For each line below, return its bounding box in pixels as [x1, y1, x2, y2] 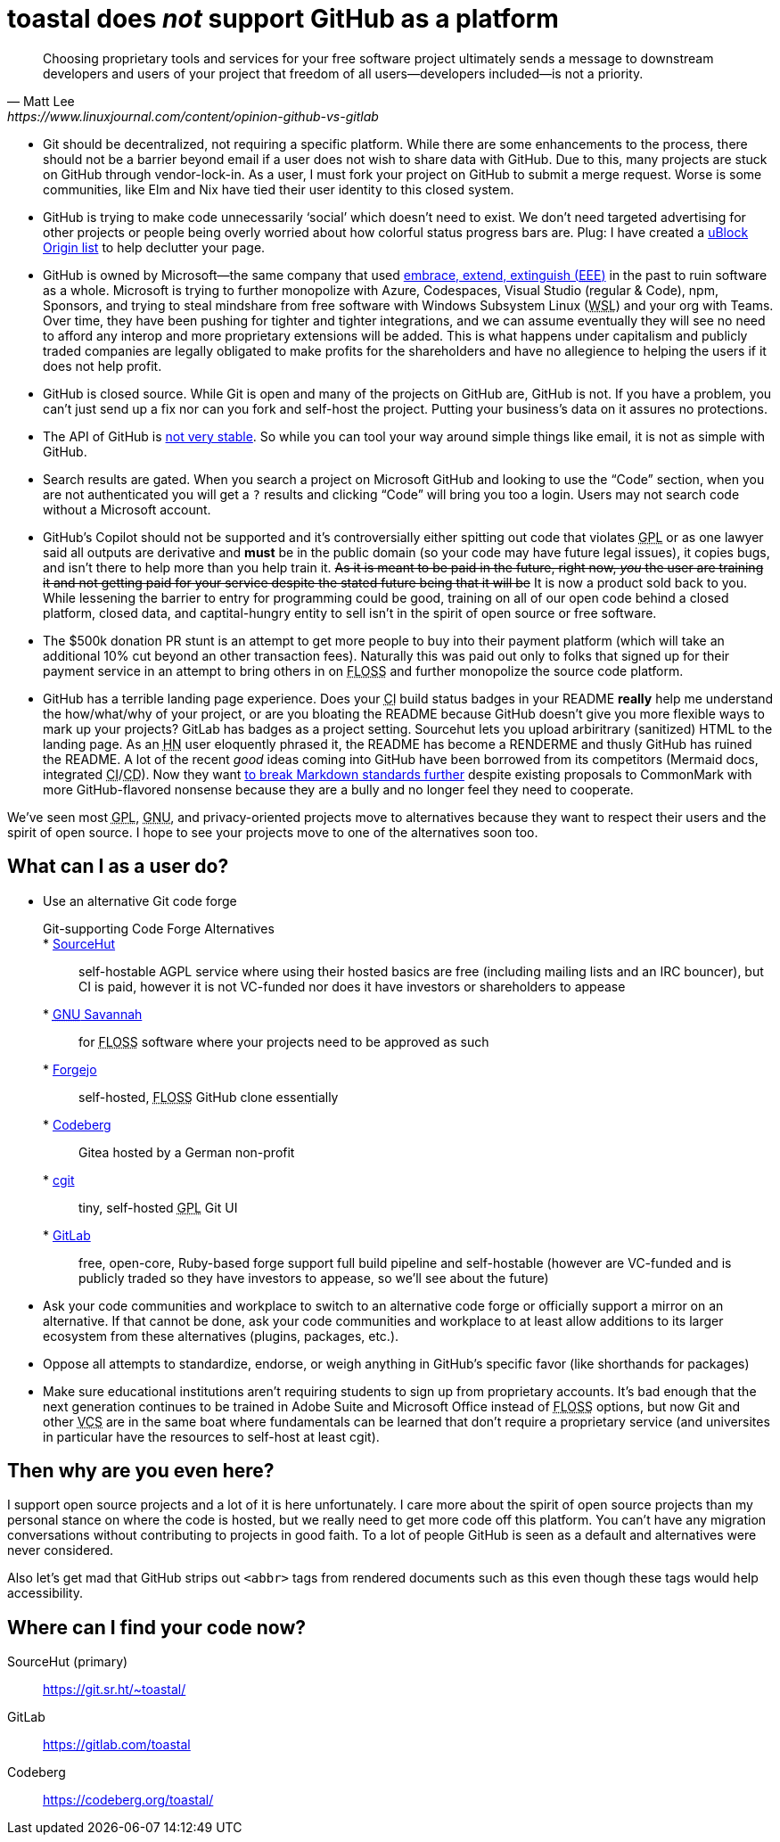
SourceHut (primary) [7, 1654, 128, 1670]
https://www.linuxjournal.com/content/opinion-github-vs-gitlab [7, 108, 379, 124]
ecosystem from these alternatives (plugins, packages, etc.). [43, 1328, 399, 1344]
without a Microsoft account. [43, 501, 211, 517]
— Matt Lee [7, 93, 75, 109]
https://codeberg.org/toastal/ [43, 1792, 214, 1808]
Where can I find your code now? [7, 1616, 307, 1639]
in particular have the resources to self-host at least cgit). [43, 1428, 380, 1444]
